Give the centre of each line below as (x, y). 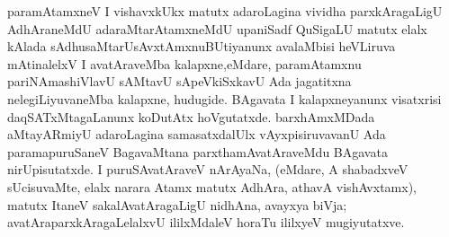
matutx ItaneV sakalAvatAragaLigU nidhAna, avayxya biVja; (177, 204)
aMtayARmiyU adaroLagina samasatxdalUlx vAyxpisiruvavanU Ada (197, 134)
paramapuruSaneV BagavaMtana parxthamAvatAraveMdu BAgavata (198, 151)
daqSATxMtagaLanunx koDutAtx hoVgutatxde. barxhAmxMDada (191, 116)
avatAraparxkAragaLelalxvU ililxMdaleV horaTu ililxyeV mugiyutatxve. (206, 222)
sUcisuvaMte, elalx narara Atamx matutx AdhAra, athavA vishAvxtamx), (212, 186)
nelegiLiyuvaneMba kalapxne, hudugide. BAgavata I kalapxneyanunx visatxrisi (224, 98)
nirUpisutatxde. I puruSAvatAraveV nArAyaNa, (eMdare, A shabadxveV (208, 169)
